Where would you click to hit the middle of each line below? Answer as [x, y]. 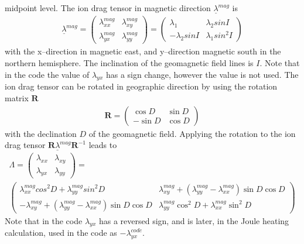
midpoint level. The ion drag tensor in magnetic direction [108, 8]
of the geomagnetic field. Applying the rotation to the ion [192, 133]
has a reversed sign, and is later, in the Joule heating [194, 220]
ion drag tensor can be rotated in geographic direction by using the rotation [141, 86]
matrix [17, 97]
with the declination [41, 133]
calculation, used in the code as [61, 233]
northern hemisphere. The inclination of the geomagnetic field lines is [129, 62]
